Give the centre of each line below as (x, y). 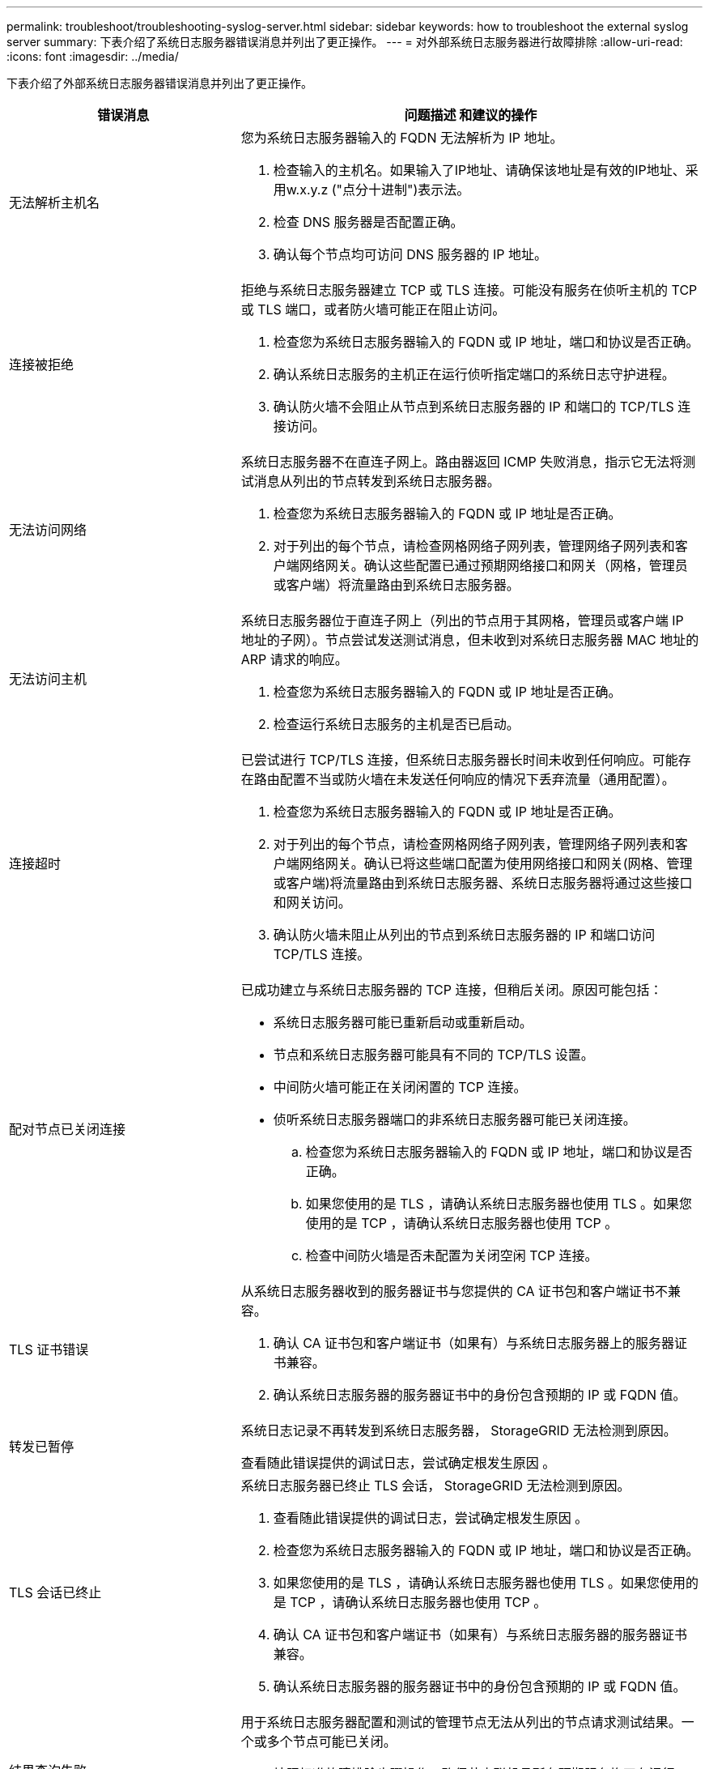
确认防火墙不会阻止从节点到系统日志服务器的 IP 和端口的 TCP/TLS (473, 407)
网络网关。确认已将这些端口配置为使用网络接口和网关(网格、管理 (496, 863)
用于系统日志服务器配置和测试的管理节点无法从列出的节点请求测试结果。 (461, 1722)
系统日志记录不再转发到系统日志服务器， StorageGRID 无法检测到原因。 (459, 1430)
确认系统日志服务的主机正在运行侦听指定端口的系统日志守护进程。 (474, 374)
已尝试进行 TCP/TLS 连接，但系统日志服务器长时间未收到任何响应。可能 (459, 760)
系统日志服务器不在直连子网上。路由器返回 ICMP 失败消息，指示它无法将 (462, 462)
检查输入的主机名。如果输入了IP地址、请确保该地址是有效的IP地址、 (479, 170)
